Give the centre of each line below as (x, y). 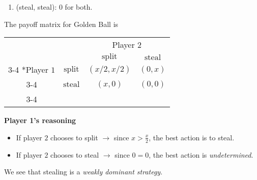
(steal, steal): (36, 7)
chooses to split (74, 137)
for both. (79, 7)
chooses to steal (75, 154)
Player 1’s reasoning (40, 120)
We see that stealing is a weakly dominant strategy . (83, 172)
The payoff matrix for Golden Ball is (61, 24)
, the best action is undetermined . (201, 154)
